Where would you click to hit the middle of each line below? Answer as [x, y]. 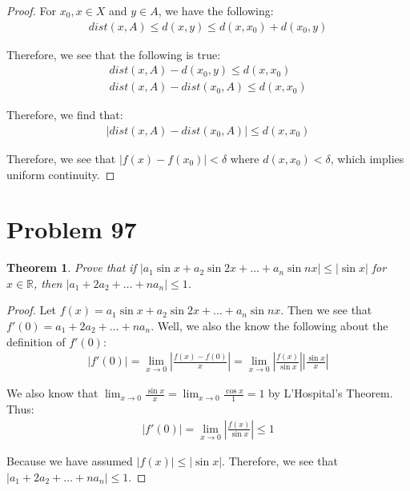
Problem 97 [72, 229]
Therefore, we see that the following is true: [114, 54]
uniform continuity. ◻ [61, 174]
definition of [36, 341]
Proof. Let [31, 310]
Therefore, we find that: [65, 115]
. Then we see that [326, 310]
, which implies [367, 158]
